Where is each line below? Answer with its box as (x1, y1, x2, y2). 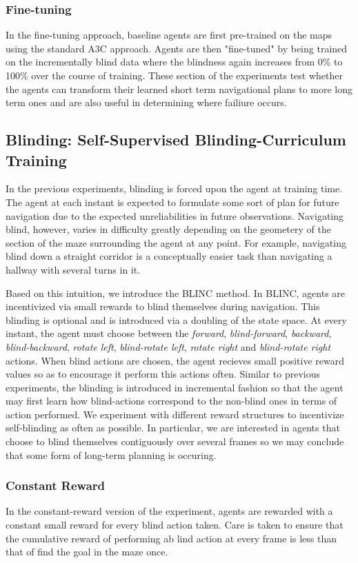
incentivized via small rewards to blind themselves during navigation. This (6, 299, 320, 314)
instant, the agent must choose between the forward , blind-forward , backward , (6, 326, 332, 340)
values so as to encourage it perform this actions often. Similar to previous (6, 367, 321, 381)
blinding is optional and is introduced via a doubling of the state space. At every (6, 312, 347, 327)
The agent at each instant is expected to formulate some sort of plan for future (6, 194, 339, 209)
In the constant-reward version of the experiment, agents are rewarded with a (6, 504, 333, 518)
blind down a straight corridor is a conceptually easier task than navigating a (6, 249, 332, 263)
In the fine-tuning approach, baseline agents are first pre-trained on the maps (6, 28, 332, 42)
